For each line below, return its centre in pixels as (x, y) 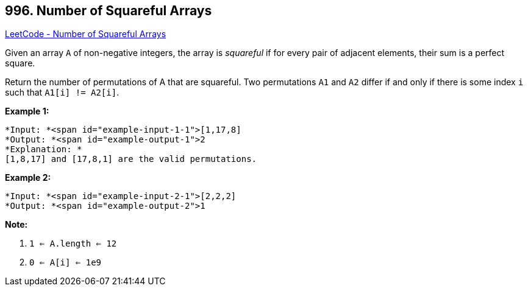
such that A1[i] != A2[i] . (62, 93)
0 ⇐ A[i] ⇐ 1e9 (66, 263)
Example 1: (27, 111)
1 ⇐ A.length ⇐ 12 (73, 244)
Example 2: (28, 178)
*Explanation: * (44, 149)
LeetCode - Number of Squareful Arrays (86, 34)
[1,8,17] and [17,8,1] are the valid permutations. (131, 159)
